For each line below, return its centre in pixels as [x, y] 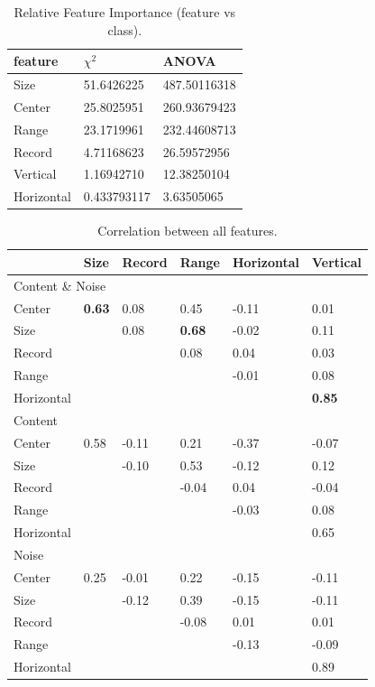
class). [125, 29]
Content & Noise [60, 285]
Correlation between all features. [187, 231]
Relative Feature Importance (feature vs [125, 12]
